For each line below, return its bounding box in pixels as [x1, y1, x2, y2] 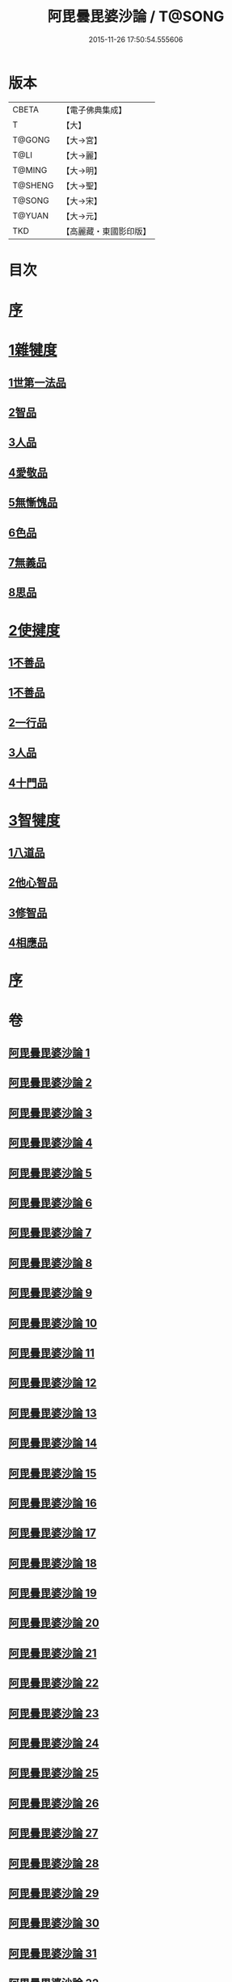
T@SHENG [12, 180, 54, 191]
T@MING [12, 164, 48, 175]
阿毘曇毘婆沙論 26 [8, 1796, 99, 1810]
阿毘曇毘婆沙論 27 [8, 1827, 99, 1840]
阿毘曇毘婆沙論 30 [8, 1916, 99, 1930]
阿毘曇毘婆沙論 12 [8, 1376, 97, 1390]
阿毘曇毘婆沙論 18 [8, 1556, 97, 1570]
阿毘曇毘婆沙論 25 [8, 1766, 99, 1780]
